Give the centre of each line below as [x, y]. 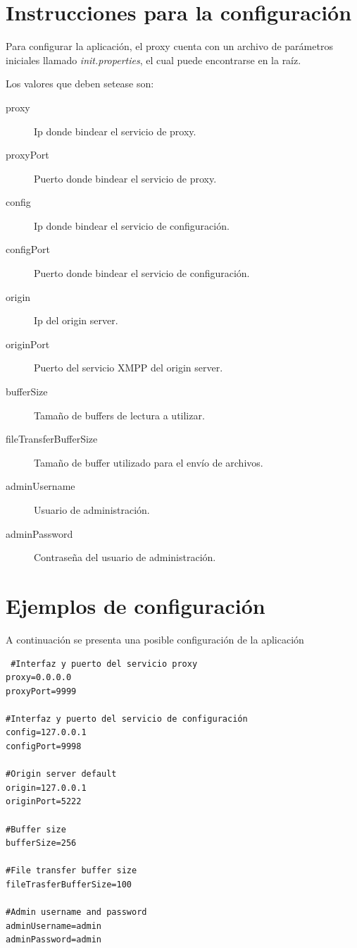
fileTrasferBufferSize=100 [69, 885]
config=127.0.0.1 [46, 733]
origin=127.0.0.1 [46, 788]
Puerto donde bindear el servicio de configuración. [142, 273]
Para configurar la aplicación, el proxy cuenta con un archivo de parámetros [169, 46]
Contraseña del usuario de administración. [125, 557]
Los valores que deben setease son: [80, 84]
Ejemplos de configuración [136, 605]
